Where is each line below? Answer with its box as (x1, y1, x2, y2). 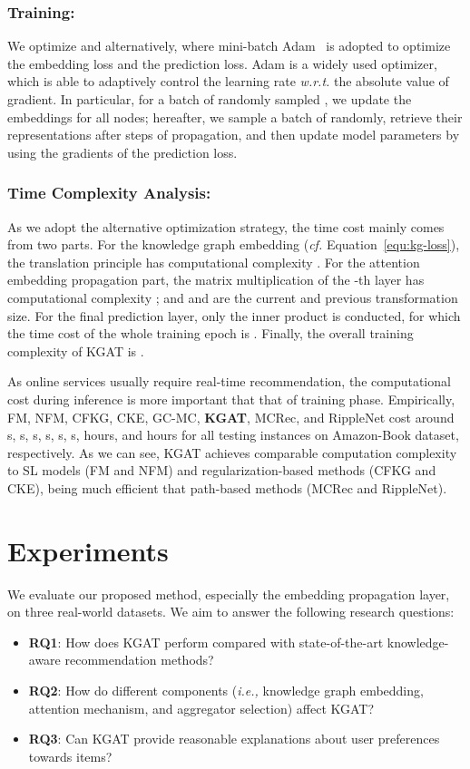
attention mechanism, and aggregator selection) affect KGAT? (28, 698, 375, 717)
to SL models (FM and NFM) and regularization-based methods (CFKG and (7, 461, 436, 480)
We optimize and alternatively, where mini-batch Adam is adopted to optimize (7, 36, 451, 55)
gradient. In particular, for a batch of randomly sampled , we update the (7, 90, 412, 108)
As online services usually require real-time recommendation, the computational (7, 372, 451, 391)
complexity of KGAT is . (7, 341, 144, 360)
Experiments (7, 531, 169, 569)
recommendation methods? (64, 650, 214, 669)
